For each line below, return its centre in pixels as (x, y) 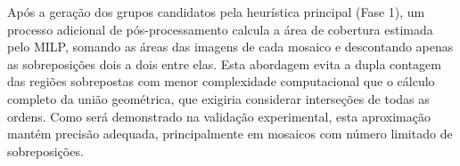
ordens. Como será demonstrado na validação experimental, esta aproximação (219, 116)
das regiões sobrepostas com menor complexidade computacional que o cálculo (221, 81)
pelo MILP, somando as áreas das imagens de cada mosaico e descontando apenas (230, 47)
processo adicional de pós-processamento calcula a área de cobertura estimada (220, 29)
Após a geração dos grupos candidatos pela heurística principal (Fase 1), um (216, 12)
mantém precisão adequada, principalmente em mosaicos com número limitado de (230, 134)
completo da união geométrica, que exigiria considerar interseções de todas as (218, 98)
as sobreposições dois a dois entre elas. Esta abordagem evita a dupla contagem (224, 63)
